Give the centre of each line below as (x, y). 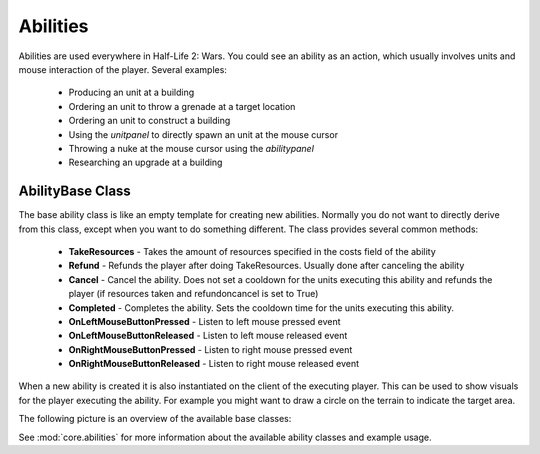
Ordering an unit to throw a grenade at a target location (182, 106)
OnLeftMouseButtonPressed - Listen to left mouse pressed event (204, 321)
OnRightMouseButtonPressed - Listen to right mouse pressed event (210, 349)
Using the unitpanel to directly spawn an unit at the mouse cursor (203, 134)
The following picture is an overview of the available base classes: (155, 419)
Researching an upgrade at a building (145, 162)
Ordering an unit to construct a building (149, 121)
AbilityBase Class (75, 191)
